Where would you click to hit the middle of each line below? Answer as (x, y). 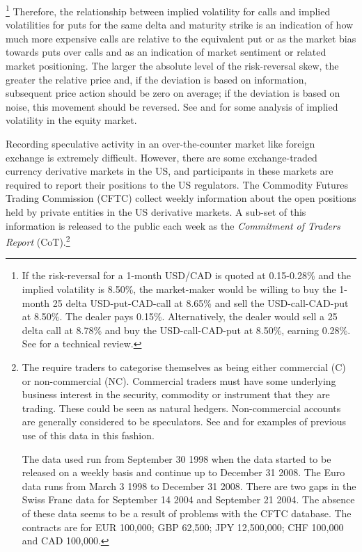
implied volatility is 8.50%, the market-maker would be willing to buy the (179, 289)
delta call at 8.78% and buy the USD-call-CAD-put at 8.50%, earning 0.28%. (186, 330)
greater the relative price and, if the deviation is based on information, (156, 79)
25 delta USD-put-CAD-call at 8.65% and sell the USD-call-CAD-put (200, 302)
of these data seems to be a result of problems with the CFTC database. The (187, 513)
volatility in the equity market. (71, 120)
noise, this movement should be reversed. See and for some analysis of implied (172, 106)
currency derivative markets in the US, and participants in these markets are (170, 171)
